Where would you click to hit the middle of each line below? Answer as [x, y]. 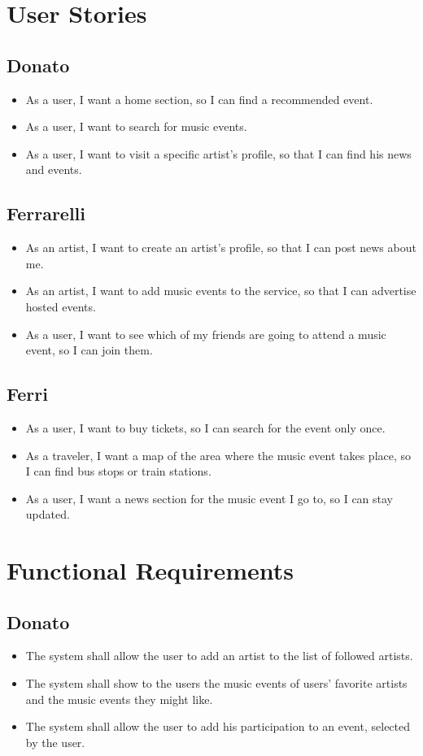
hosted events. [61, 306]
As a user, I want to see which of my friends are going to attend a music [206, 334]
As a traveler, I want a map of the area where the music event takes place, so [218, 455]
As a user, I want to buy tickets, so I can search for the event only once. [205, 427]
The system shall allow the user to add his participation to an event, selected [218, 726]
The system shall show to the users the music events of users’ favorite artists [216, 683]
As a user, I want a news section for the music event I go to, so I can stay [209, 498]
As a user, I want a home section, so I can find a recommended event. [199, 99]
